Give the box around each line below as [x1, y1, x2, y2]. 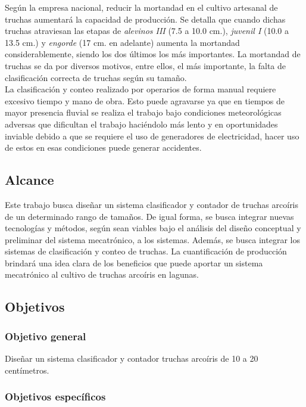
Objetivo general [5, 328, 86, 343]
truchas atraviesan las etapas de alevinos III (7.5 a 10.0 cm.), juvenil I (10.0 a [5, 24, 289, 37]
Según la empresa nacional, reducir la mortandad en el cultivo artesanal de [5, 1, 278, 13]
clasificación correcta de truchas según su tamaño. [5, 71, 187, 83]
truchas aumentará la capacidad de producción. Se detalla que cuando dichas [5, 13, 286, 25]
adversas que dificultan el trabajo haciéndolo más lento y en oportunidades [5, 117, 278, 130]
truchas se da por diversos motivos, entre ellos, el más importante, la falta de [5, 59, 286, 72]
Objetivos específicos [5, 389, 106, 404]
